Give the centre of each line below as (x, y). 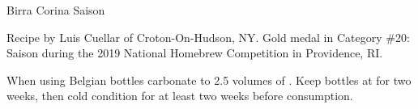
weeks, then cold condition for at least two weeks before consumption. (180, 96)
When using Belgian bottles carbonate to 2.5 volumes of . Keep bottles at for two (209, 80)
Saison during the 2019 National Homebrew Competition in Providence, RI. (195, 53)
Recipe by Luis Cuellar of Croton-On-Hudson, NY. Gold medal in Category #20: (208, 37)
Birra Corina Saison (56, 10)
